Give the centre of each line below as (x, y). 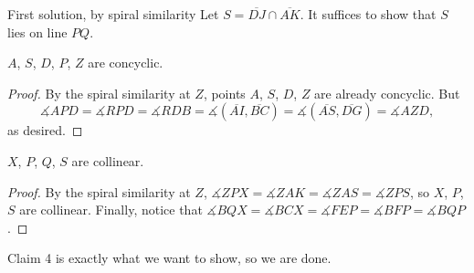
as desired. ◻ (45, 130)
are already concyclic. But (387, 93)
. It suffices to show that (368, 14)
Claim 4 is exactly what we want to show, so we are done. (169, 258)
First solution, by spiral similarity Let (113, 14)
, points (224, 93)
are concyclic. (126, 63)
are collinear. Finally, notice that (111, 210)
